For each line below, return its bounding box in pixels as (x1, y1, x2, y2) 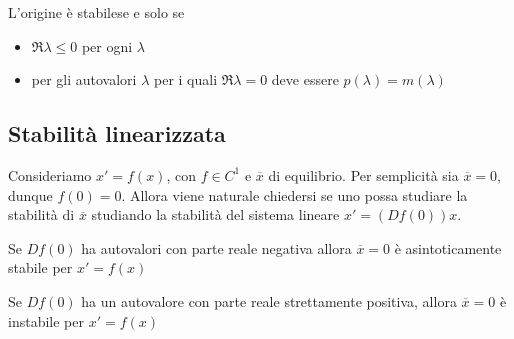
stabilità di (8, 204, 75, 225)
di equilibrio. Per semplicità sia (268, 164, 459, 185)
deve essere (271, 69, 339, 90)
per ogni (81, 35, 133, 56)
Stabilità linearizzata (8, 118, 226, 149)
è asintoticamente (394, 237, 502, 258)
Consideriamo (8, 164, 92, 185)
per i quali (154, 69, 218, 90)
